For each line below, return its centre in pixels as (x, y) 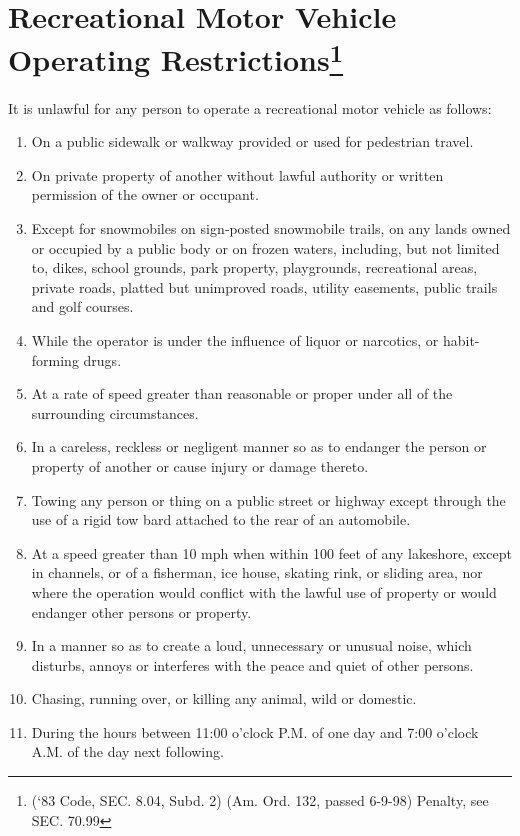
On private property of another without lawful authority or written (237, 174)
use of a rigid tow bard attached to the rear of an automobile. (221, 519)
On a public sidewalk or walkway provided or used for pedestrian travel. (252, 141)
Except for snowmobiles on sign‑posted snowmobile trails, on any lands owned (271, 228)
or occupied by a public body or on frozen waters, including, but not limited (265, 247)
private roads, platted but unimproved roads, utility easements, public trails (264, 286)
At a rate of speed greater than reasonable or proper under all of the (242, 393)
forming (55, 359)
